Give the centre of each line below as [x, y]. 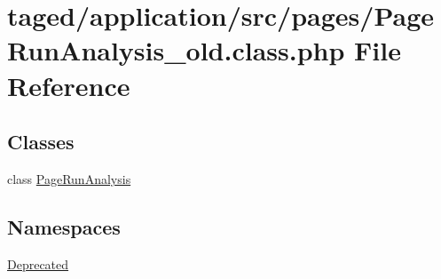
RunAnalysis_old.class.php [176, 50]
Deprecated [38, 263]
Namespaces [64, 226]
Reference [69, 85]
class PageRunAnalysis [69, 178]
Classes [41, 142]
